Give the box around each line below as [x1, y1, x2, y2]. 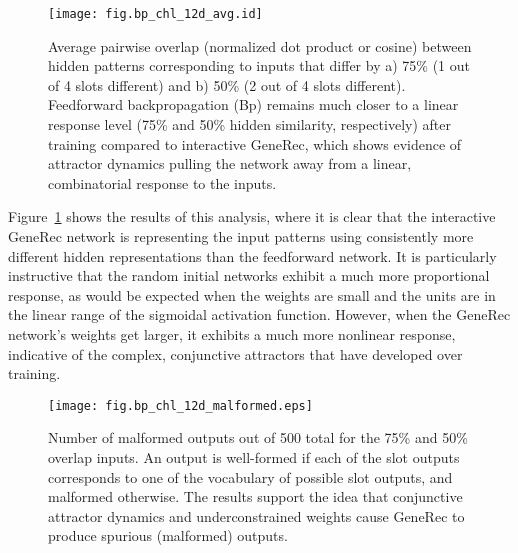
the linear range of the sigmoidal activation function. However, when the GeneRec [8, 304, 511, 325]
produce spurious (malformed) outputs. [48, 525, 288, 546]
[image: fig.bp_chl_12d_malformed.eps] [48, 398, 313, 413]
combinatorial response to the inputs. [48, 172, 277, 193]
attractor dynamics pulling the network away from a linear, [48, 153, 412, 174]
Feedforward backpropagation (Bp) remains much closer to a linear [48, 94, 459, 115]
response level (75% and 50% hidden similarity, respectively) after [48, 114, 451, 135]
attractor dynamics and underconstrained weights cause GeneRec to [48, 505, 465, 526]
